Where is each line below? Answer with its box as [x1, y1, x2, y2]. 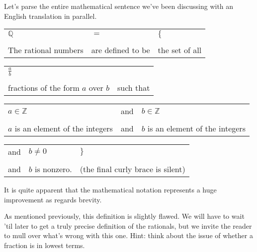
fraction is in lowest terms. [4, 240, 85, 250]
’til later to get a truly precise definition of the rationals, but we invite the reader [4, 220, 252, 231]
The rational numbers [8, 44, 84, 56]
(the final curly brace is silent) [80, 163, 185, 175]
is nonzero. [34, 163, 72, 175]
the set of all [158, 44, 202, 56]
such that [117, 82, 150, 93]
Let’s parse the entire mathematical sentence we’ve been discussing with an [4, 1, 234, 11]
